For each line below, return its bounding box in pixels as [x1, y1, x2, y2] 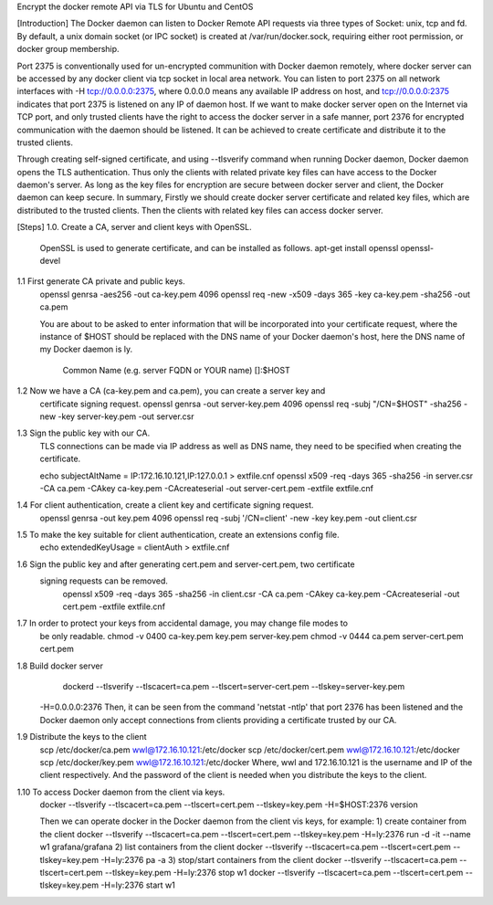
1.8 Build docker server [16, 660, 104, 671]
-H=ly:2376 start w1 [100, 879, 175, 890]
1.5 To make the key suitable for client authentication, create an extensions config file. [16, 530, 340, 541]
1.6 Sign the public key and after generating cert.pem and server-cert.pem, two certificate [16, 558, 355, 570]
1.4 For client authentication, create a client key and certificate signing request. [16, 500, 314, 510]
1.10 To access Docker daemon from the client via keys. [16, 786, 226, 797]
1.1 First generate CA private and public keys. [16, 276, 186, 287]
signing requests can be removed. [39, 575, 169, 586]
